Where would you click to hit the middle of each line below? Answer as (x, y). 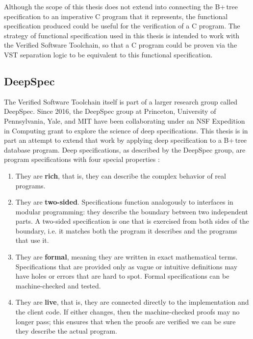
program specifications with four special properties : (82, 159)
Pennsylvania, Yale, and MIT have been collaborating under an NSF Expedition (125, 120)
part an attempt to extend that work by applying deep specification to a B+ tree (126, 140)
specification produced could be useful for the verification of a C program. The (122, 26)
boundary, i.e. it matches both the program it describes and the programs (126, 230)
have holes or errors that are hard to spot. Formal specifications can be (122, 276)
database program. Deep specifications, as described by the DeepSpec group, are (125, 149)
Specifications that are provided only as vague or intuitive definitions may (126, 266)
